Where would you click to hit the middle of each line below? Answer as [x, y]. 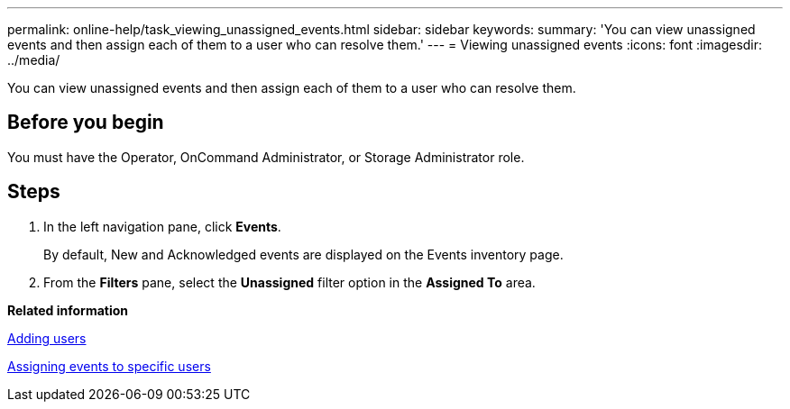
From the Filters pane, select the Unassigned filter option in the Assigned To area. [289, 282]
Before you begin [86, 123]
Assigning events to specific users [109, 366]
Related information [68, 310]
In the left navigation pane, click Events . [162, 226]
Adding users [47, 338]
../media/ [34, 60]
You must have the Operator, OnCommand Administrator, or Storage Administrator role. [266, 157]
